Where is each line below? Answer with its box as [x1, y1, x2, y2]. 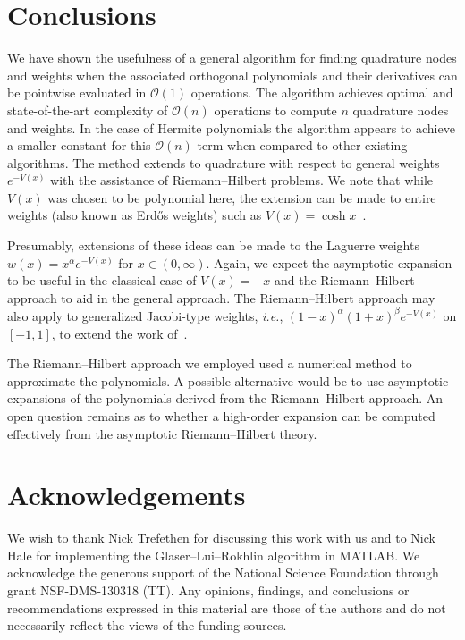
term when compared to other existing [197, 136, 408, 155]
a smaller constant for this [7, 136, 151, 155]
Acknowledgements [7, 476, 246, 513]
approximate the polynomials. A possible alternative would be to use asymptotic [7, 371, 449, 390]
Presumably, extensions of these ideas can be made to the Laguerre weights [7, 236, 419, 255]
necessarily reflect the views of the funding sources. [7, 616, 287, 635]
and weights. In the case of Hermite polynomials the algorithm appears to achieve [7, 118, 455, 137]
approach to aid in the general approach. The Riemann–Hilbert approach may [7, 288, 435, 307]
